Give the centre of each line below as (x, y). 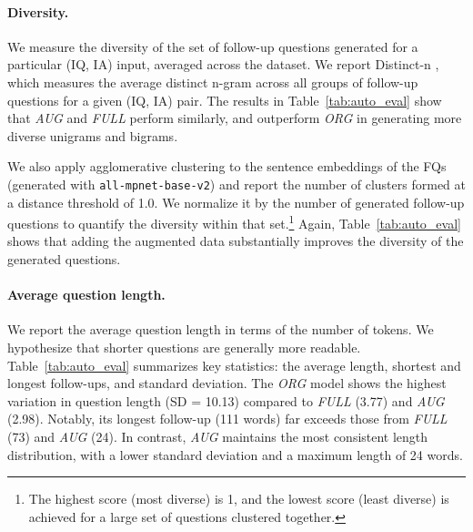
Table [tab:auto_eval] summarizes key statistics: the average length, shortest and (234, 365)
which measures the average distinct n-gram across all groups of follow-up (213, 82)
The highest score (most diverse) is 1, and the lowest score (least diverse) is (239, 499)
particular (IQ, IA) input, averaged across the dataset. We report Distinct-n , (223, 64)
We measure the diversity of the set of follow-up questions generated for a (213, 46)
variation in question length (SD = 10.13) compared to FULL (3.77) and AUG (226, 400)
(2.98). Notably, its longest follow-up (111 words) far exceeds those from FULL (227, 419)
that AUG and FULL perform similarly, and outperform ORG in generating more (235, 118)
